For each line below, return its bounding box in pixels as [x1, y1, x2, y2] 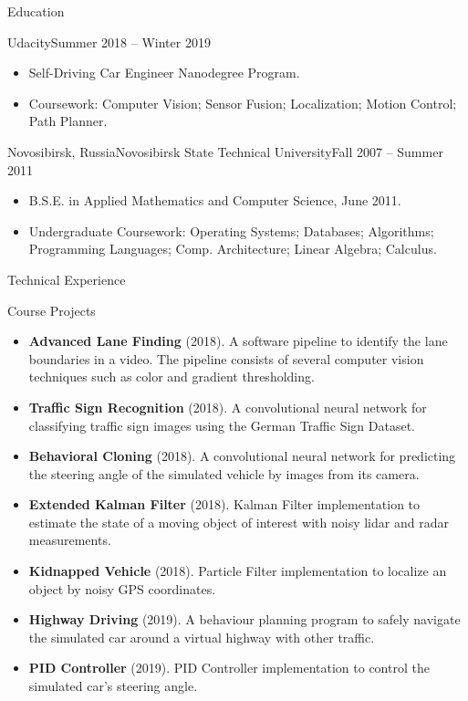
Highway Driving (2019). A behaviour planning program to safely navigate [28, 610, 461, 629]
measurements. [28, 530, 111, 549]
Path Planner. [28, 111, 108, 131]
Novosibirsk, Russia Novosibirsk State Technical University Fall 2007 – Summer [7, 141, 443, 161]
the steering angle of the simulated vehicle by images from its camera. [28, 464, 420, 483]
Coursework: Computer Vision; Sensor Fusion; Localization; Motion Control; [28, 93, 457, 112]
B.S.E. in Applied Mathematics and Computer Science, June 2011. [28, 191, 401, 210]
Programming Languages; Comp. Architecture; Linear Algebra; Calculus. [28, 239, 437, 258]
